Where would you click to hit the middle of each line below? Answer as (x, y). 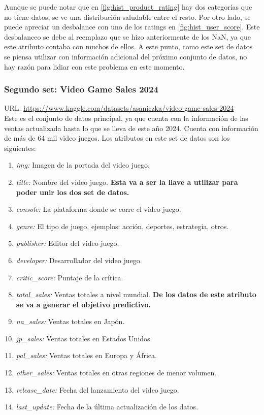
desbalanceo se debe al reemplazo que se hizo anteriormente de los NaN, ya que (128, 36)
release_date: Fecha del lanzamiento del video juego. (97, 389)
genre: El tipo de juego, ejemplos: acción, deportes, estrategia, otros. (122, 226)
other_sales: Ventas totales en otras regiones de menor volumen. (116, 373)
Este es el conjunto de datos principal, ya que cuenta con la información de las (126, 118)
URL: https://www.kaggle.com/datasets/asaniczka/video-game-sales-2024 (119, 108)
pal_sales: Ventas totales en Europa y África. (86, 355)
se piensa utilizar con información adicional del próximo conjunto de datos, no (126, 56)
